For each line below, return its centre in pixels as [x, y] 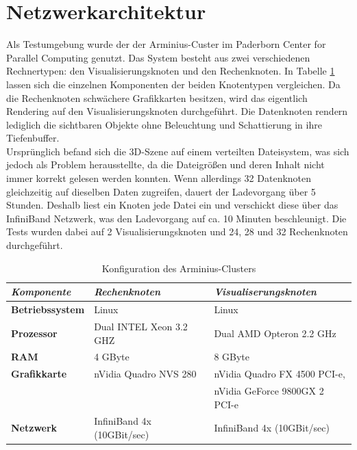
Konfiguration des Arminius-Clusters [179, 268]
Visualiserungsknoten [265, 292]
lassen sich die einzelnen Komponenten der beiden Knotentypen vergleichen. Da [173, 84]
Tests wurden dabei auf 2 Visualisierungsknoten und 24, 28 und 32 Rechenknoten [177, 231]
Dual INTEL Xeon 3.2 [141, 326]
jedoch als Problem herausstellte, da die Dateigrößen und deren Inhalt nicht [165, 164]
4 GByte [112, 357]
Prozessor [34, 333]
